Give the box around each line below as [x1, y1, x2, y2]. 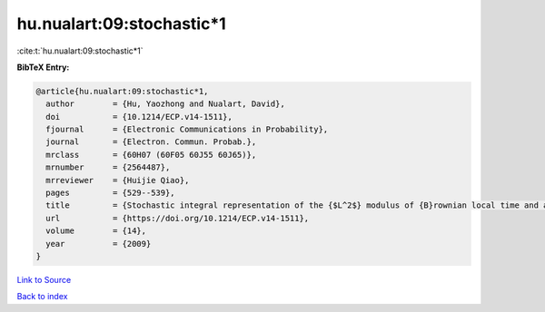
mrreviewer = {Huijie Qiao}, [45, 175, 190, 185]
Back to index [16, 291, 68, 302]
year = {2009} [45, 239, 152, 249]
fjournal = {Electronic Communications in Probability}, [45, 124, 329, 135]
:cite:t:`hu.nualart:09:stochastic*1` [16, 45, 144, 56]
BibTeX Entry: [16, 62, 70, 73]
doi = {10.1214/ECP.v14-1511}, [45, 112, 233, 122]
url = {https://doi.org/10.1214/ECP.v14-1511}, [45, 213, 310, 223]
